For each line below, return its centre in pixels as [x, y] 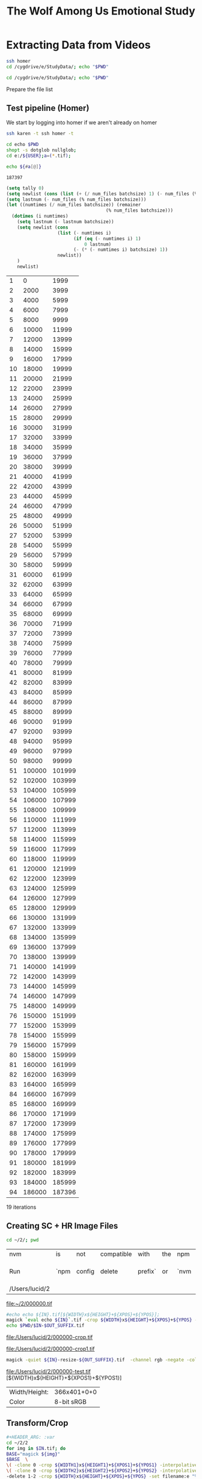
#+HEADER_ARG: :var [31, 1437]
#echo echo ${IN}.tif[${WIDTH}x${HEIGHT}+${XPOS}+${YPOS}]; [83, 1314]
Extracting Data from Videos [78, 45]
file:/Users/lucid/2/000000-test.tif [49, 1372]
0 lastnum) [98, 244]
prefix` [147, 1271]
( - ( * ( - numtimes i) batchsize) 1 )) [121, 250]
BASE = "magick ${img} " [33, 1454]
